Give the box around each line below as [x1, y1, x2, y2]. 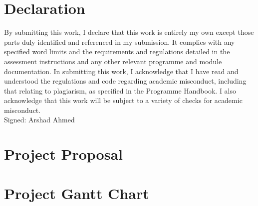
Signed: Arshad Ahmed [4, 114, 75, 125]
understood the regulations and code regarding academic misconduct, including [4, 76, 247, 86]
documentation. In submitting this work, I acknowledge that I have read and [4, 66, 239, 76]
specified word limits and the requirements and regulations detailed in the [4, 46, 230, 57]
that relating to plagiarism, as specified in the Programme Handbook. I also [4, 85, 237, 96]
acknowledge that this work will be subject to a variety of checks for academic [4, 95, 243, 105]
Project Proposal [4, 144, 123, 164]
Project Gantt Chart [4, 183, 149, 203]
